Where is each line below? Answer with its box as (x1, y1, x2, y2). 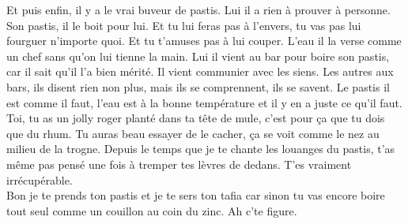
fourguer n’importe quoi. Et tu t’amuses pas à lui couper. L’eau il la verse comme (6, 32, 402, 49)
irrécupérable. (6, 171, 73, 188)
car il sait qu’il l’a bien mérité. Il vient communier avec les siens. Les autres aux (6, 63, 394, 80)
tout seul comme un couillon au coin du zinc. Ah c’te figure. (6, 202, 297, 218)
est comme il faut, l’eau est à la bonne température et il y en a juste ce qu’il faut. (6, 94, 402, 110)
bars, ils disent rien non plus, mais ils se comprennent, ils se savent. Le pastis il (6, 78, 390, 95)
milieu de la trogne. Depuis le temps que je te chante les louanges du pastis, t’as (6, 140, 395, 157)
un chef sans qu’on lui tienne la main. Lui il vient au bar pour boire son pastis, (6, 47, 390, 64)
